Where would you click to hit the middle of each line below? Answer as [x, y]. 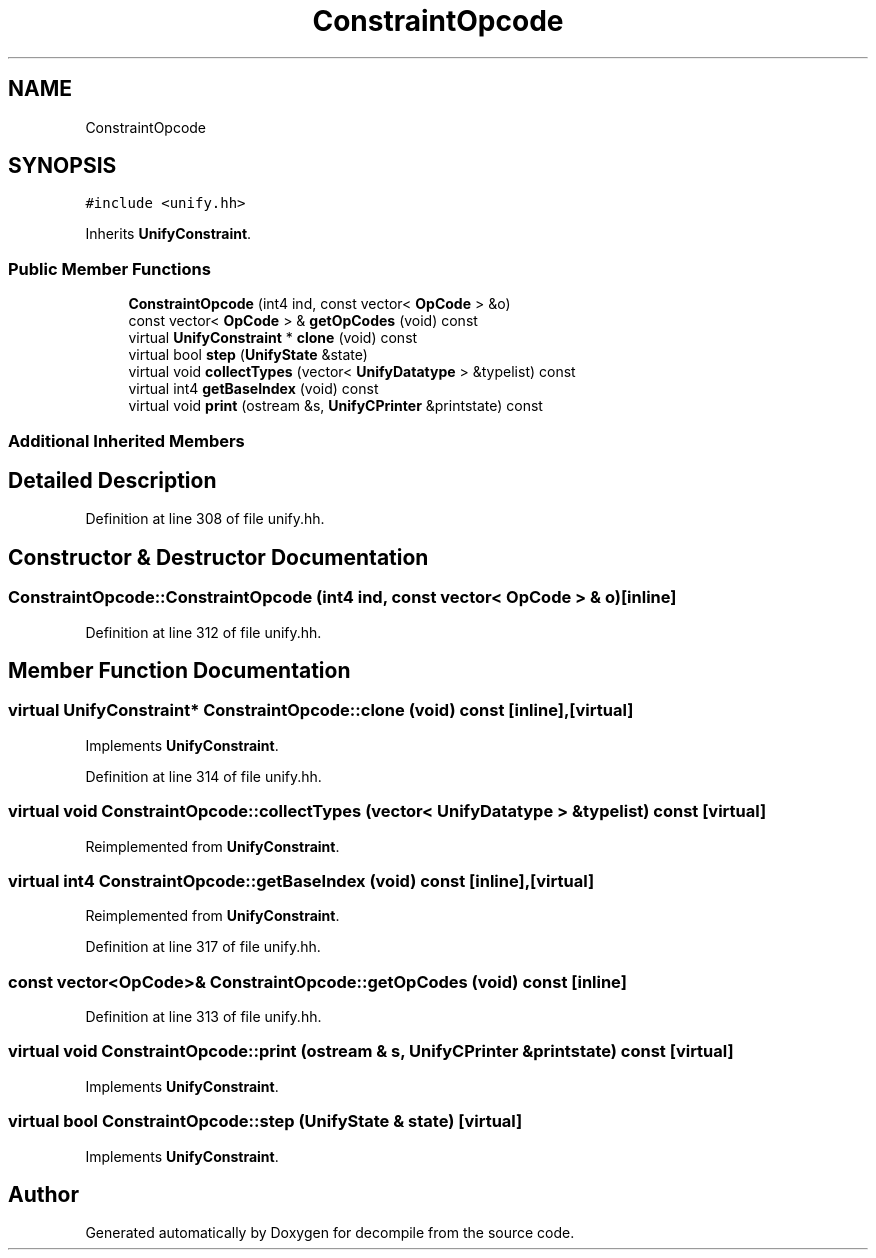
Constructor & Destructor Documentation [218, 557]
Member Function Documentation [179, 671]
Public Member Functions [109, 268]
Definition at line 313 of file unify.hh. [203, 1017]
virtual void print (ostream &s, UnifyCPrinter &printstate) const [335, 406]
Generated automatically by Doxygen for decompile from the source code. [330, 1233]
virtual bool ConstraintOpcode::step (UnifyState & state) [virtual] [265, 1121]
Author [43, 1195]
